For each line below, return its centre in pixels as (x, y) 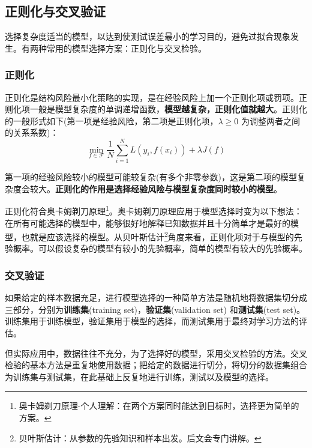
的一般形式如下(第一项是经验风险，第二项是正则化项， (112, 120)
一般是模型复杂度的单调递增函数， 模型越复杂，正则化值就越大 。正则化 (168, 109)
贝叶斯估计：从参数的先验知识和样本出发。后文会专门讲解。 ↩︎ (140, 437)
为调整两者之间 (270, 120)
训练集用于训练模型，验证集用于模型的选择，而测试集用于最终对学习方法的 (152, 321)
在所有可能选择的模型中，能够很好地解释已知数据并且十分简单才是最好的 (148, 222)
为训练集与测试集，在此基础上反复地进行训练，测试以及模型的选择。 (139, 376)
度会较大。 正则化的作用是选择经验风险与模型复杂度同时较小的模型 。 (147, 188)
